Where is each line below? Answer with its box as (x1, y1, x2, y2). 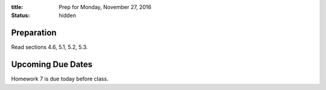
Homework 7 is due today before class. (11, 76, 109, 83)
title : (11, 4, 24, 10)
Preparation (11, 28, 57, 38)
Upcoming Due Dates (11, 59, 93, 69)
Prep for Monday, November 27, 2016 (59, 4, 152, 10)
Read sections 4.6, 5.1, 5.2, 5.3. (11, 43, 88, 51)
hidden (59, 12, 77, 19)
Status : (11, 12, 30, 19)
